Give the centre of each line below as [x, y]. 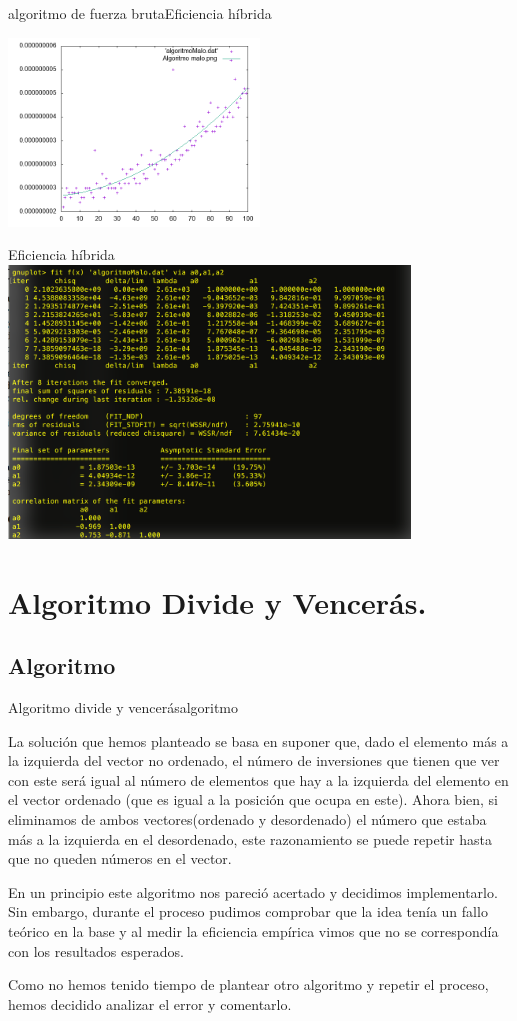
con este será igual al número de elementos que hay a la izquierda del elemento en [258, 779]
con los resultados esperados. [96, 950]
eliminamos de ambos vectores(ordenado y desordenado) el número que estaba [247, 818]
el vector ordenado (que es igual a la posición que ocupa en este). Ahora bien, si [253, 799]
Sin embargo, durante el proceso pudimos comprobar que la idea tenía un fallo [248, 911]
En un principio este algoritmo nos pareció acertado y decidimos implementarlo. [253, 891]
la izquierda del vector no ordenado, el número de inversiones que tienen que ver [254, 760]
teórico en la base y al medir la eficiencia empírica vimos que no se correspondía [253, 930]
